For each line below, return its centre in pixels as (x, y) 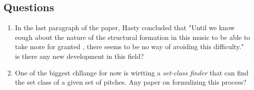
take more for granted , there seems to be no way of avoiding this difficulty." (129, 46)
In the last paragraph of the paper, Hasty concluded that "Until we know (125, 27)
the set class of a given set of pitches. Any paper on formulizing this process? (131, 82)
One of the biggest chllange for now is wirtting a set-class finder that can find (132, 72)
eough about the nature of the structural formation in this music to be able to (132, 37)
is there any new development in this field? (79, 56)
